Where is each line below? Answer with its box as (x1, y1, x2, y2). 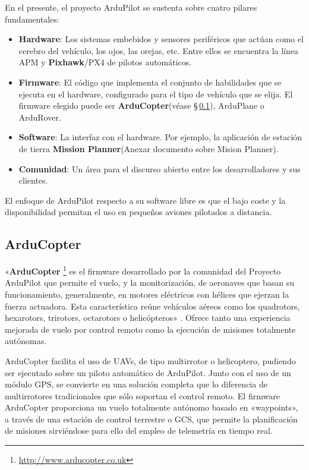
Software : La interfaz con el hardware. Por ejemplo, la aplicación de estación (18, 131, 302, 143)
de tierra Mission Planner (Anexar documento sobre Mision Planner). (18, 142, 279, 154)
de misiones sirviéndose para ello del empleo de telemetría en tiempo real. (5, 424, 273, 437)
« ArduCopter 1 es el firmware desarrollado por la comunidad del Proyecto (5, 263, 281, 277)
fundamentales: (5, 12, 59, 25)
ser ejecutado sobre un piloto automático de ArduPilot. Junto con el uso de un (5, 366, 291, 378)
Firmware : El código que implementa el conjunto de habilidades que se (18, 75, 282, 88)
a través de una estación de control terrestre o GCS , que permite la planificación (5, 412, 298, 425)
